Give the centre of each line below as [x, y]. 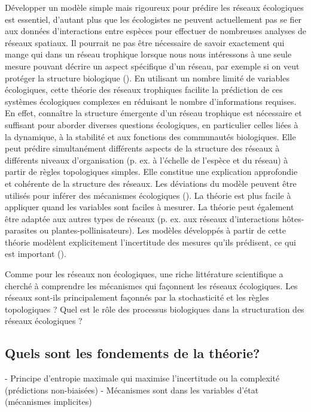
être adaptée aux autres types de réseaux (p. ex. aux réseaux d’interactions [142, 218]
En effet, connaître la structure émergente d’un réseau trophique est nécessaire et [153, 113]
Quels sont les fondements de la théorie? [132, 353]
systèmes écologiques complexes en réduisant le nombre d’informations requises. [151, 101]
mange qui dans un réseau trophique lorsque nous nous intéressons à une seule [148, 54]
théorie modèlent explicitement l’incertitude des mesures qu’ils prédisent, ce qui [151, 242]
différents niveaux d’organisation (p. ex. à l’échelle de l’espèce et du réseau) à [147, 160]
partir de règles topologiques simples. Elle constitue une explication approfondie [151, 172]
